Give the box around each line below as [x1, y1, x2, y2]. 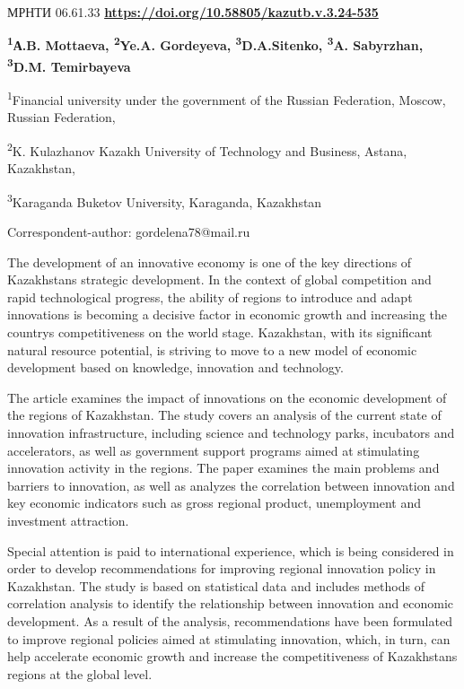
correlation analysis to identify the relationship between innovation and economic [7, 594, 453, 613]
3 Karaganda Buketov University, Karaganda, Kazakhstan [7, 189, 322, 211]
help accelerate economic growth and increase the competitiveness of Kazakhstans [7, 647, 458, 666]
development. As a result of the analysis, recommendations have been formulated [7, 611, 452, 630]
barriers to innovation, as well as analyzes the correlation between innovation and [7, 475, 455, 494]
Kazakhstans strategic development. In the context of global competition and [7, 270, 432, 289]
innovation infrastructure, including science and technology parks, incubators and [7, 423, 455, 441]
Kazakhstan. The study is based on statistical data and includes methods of [7, 576, 425, 595]
